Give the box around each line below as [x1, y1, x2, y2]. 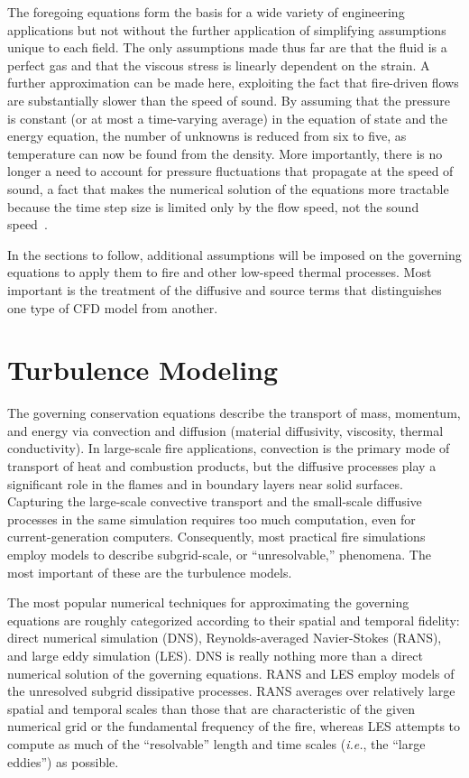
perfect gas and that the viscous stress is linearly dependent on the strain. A [7, 55, 430, 74]
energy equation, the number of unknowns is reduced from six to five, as [7, 126, 407, 145]
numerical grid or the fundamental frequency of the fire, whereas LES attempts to [7, 717, 461, 736]
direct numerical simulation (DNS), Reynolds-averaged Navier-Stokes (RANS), [7, 628, 442, 647]
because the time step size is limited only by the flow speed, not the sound [7, 197, 419, 216]
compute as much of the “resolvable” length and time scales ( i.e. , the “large [7, 734, 426, 753]
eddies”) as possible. [7, 752, 119, 771]
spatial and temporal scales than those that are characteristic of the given [7, 699, 416, 718]
